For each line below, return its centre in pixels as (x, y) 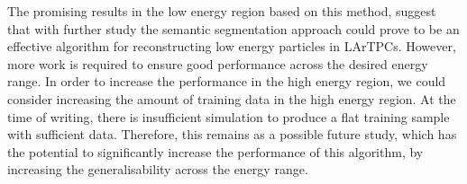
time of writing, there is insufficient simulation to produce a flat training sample (229, 116)
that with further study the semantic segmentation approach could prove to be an (233, 28)
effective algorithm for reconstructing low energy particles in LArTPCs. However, (232, 46)
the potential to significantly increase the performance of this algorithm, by (215, 151)
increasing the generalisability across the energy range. (158, 169)
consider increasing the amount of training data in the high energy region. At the (232, 98)
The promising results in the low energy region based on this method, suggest (222, 11)
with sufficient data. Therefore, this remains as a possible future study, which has (232, 134)
